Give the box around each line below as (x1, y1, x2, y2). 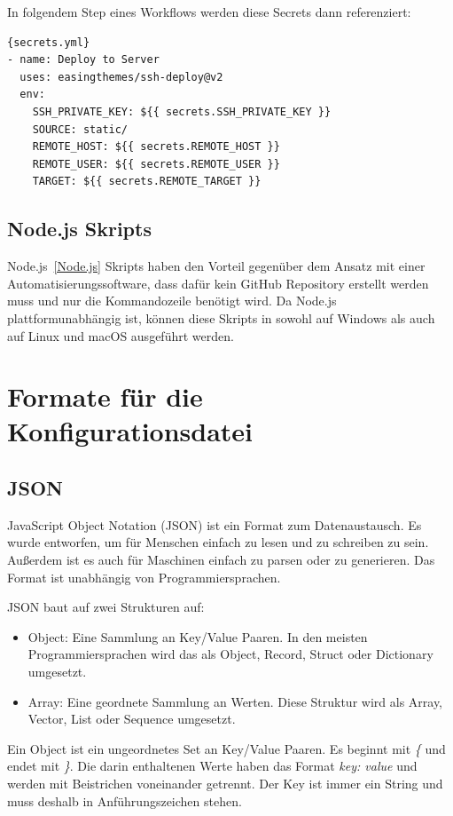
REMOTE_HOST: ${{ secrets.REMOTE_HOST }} (32, 140, 280, 154)
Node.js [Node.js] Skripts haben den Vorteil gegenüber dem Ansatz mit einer (7, 257, 426, 275)
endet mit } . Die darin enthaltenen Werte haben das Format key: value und (7, 757, 418, 775)
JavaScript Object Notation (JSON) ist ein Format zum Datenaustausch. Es (7, 515, 422, 534)
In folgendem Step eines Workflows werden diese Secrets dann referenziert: (7, 3, 411, 20)
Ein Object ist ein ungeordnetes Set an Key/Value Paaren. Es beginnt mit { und (7, 739, 446, 757)
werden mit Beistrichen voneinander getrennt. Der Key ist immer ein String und (7, 774, 443, 792)
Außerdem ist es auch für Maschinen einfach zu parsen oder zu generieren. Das (7, 551, 435, 569)
